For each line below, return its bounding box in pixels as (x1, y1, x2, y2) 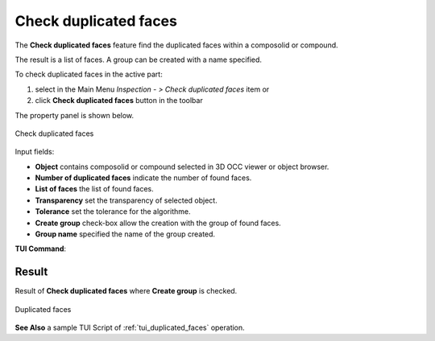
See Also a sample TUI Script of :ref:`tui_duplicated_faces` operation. (14, 323, 245, 333)
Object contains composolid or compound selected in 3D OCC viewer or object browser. (35, 162, 329, 171)
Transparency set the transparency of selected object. (35, 195, 217, 205)
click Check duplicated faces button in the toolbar (35, 96, 203, 105)
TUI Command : (14, 244, 67, 253)
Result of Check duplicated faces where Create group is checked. (14, 286, 238, 296)
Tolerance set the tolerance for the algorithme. (35, 207, 191, 216)
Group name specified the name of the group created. (35, 229, 216, 239)
